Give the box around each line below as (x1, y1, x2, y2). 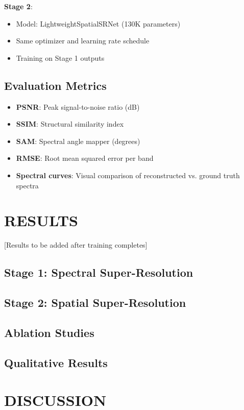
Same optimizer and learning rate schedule (16, 35, 150, 46)
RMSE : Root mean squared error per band (16, 153, 154, 163)
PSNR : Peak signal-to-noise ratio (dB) (16, 101, 140, 112)
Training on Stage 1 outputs (16, 52, 105, 63)
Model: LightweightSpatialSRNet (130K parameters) (16, 18, 181, 29)
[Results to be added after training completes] (4, 239, 148, 250)
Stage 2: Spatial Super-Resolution (4, 295, 186, 310)
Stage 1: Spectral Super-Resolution (4, 264, 193, 280)
